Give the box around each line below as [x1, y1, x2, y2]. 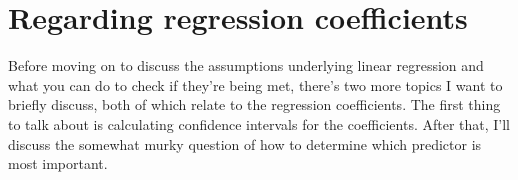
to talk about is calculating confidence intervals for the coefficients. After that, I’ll [8, 113, 511, 134]
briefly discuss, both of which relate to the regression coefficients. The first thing [8, 94, 501, 115]
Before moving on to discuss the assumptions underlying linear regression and [8, 55, 484, 76]
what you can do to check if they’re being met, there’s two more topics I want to [8, 74, 503, 95]
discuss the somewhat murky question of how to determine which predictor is [8, 133, 482, 154]
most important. [8, 153, 108, 174]
